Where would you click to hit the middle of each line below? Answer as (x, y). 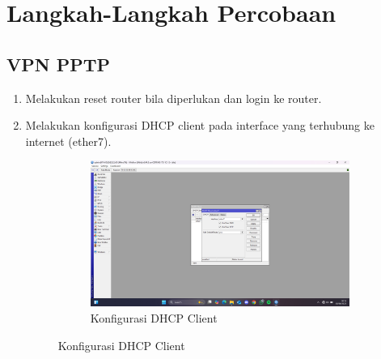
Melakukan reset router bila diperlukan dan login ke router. (174, 98)
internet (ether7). (68, 141)
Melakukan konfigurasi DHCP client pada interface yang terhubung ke (200, 125)
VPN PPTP (59, 64)
